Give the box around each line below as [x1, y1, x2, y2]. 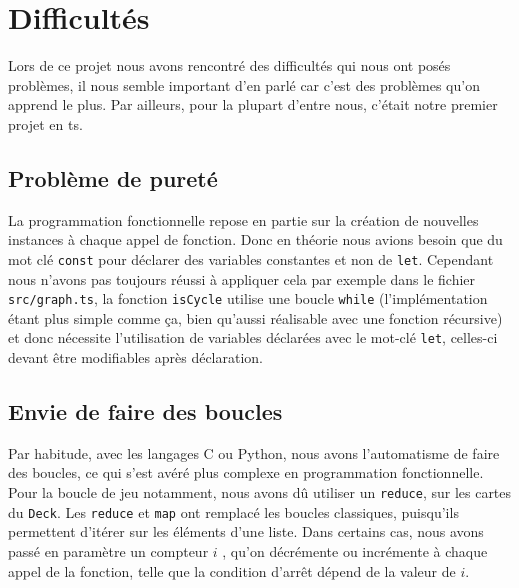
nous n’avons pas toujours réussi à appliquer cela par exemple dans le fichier [8, 268, 476, 289]
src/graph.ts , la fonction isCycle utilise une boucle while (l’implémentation [8, 288, 488, 309]
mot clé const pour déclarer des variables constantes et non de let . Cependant [8, 248, 494, 269]
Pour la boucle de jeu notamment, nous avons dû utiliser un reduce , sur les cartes [8, 482, 512, 503]
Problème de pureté [8, 162, 218, 193]
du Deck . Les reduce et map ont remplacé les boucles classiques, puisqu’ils [8, 501, 459, 522]
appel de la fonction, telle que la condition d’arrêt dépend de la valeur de [8, 560, 456, 581]
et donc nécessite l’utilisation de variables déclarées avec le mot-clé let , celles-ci [8, 327, 498, 348]
